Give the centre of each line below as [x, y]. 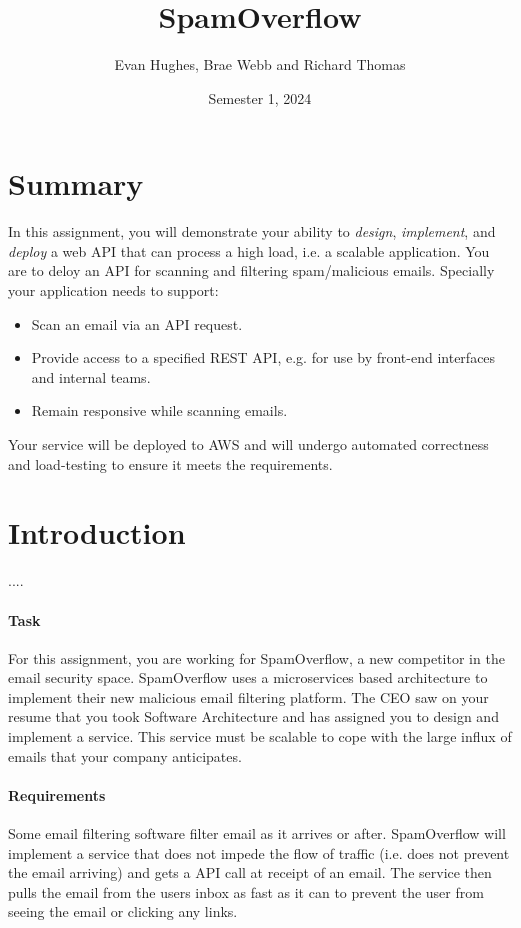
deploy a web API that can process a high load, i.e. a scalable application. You [249, 250]
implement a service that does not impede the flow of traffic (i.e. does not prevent [259, 852]
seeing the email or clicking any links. [123, 911]
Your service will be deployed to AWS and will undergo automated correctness [248, 444]
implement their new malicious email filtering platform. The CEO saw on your [248, 696]
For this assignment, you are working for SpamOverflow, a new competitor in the [256, 657]
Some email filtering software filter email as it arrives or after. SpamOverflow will [257, 833]
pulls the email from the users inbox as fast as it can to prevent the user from [246, 891]
